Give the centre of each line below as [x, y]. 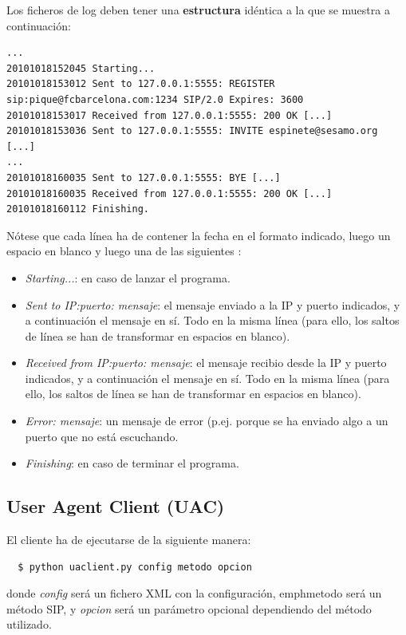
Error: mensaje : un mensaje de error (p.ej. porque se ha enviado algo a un [207, 421]
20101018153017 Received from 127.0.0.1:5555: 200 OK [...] [169, 115]
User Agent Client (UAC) [116, 506]
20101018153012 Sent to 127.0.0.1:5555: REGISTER [141, 84]
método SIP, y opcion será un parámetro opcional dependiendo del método [189, 608]
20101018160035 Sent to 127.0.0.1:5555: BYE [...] [144, 177]
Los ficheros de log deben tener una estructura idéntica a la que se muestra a [198, 10]
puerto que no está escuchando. [102, 436]
